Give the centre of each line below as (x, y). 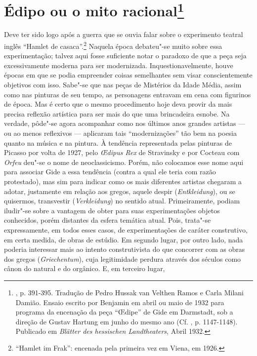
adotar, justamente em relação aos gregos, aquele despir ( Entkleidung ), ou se (120, 191)
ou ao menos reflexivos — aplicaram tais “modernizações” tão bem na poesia (121, 133)
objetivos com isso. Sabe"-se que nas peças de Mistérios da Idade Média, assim (123, 85)
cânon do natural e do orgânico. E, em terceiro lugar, (85, 268)
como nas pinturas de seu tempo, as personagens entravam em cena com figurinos (128, 94)
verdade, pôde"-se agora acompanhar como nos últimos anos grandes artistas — (125, 123)
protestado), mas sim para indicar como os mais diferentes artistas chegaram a (123, 181)
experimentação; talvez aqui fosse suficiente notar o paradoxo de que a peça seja (125, 56)
